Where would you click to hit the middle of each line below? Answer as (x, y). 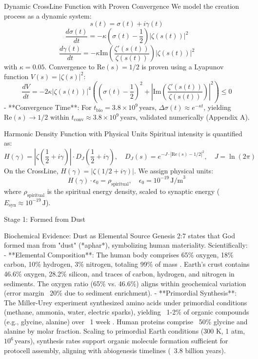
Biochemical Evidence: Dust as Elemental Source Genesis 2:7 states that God (119, 235)
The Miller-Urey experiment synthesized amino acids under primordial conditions (126, 302)
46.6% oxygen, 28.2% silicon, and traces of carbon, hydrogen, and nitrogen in (119, 273)
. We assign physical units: (174, 170)
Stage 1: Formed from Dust (45, 219)
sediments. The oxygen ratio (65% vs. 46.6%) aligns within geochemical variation (125, 283)
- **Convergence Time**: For (48, 107)
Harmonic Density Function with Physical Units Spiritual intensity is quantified (123, 133)
